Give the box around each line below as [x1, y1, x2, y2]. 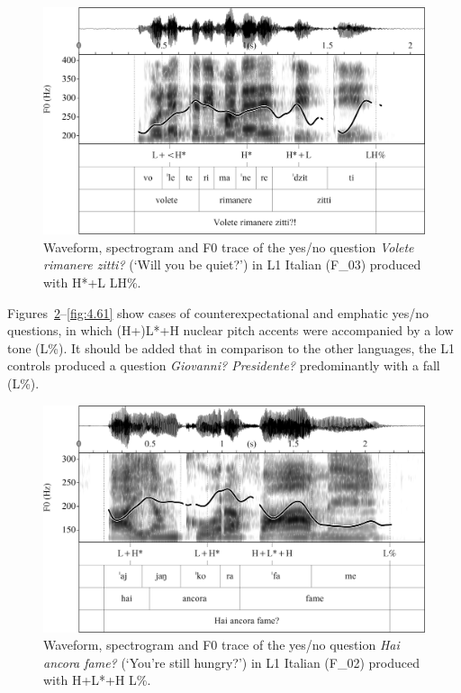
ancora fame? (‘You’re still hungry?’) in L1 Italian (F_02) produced [43, 652, 420, 671]
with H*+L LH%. [43, 272, 141, 291]
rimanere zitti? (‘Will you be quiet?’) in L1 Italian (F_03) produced [43, 255, 421, 274]
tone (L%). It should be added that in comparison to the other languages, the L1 [7, 338, 455, 357]
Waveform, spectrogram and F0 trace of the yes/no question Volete [43, 237, 414, 256]
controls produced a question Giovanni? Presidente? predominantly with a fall [7, 356, 440, 375]
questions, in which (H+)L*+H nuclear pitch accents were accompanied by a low [7, 321, 454, 340]
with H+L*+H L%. [43, 670, 151, 689]
